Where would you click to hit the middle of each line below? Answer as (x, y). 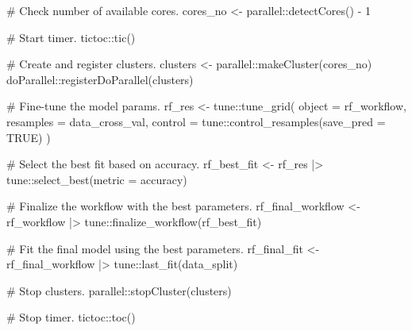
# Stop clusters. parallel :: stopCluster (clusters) (119, 290)
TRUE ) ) (29, 137)
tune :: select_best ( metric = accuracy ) (97, 179)
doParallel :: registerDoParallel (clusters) (100, 79)
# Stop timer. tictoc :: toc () (71, 317)
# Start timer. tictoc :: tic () (71, 37)
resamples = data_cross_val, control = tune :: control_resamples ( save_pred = (196, 121)
